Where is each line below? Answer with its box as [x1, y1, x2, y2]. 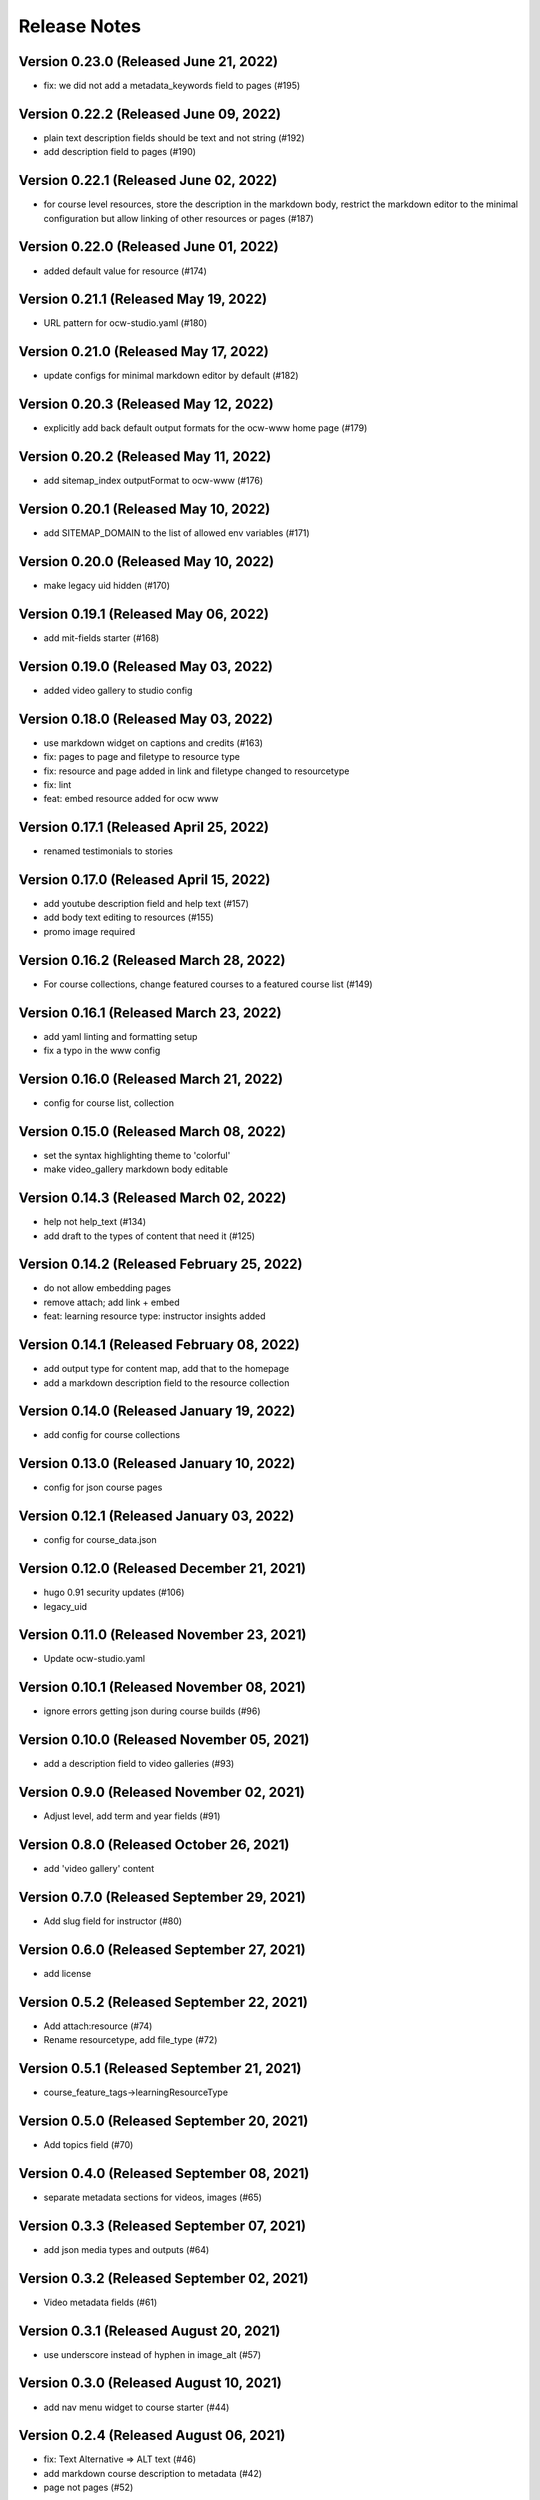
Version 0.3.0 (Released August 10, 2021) [18, 2375, 282, 2392]
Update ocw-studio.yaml [43, 1653, 145, 1665]
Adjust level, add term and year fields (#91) [43, 1810, 221, 1822]
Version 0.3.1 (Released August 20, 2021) [18, 2322, 281, 2339]
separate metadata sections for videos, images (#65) [43, 2191, 262, 2203]
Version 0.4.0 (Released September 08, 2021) [18, 2165, 310, 2182]
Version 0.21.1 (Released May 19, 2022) [18, 291, 268, 308]
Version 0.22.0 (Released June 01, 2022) [18, 238, 279, 255]
